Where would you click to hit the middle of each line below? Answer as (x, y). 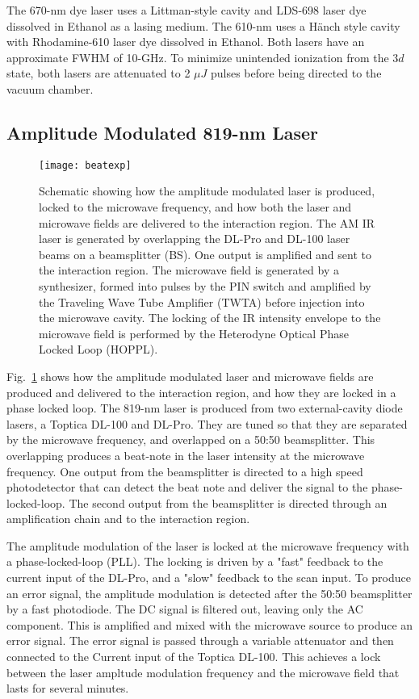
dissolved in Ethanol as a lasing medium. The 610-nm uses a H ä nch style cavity (203, 25)
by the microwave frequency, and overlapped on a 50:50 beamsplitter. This (191, 439)
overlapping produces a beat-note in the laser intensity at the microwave (186, 455)
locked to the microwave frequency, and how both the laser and (195, 207)
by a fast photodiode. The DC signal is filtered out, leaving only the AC (185, 609)
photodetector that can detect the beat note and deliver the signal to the (187, 487)
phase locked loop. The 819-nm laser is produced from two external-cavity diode (205, 408)
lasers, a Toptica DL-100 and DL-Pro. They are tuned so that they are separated (207, 423)
